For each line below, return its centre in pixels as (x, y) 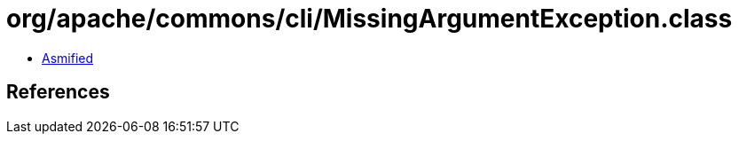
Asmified (68, 58)
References (58, 92)
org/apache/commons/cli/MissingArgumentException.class (369, 19)
